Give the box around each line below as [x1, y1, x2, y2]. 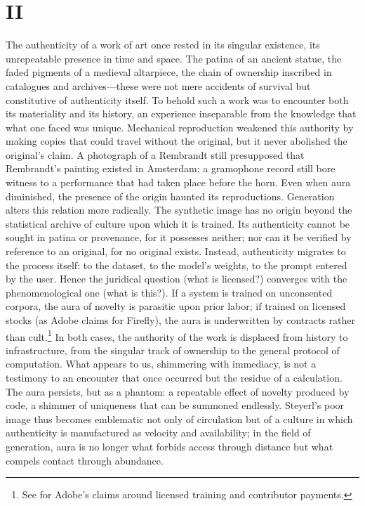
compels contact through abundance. [6, 453, 164, 467]
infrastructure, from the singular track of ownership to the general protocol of [6, 342, 340, 357]
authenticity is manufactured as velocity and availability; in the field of [6, 425, 311, 440]
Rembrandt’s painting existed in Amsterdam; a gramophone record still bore [6, 161, 336, 176]
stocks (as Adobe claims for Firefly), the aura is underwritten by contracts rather [6, 313, 355, 327]
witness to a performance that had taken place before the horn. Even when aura [6, 175, 351, 190]
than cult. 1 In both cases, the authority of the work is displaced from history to [6, 327, 348, 344]
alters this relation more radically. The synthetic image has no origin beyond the [6, 202, 352, 217]
